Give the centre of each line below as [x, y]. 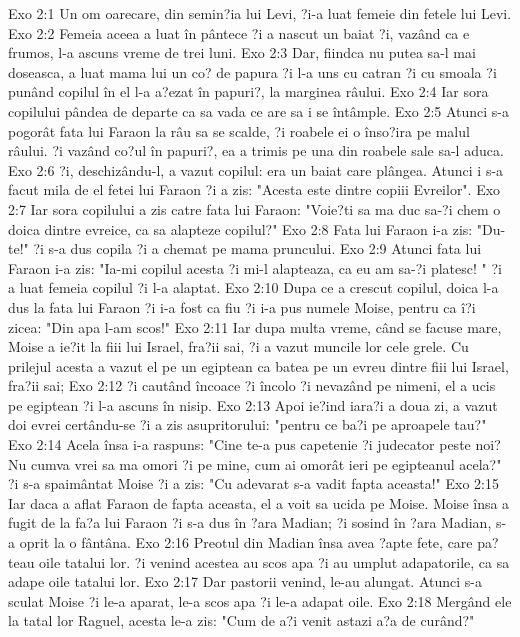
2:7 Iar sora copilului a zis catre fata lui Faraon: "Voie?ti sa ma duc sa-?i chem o [254, 208]
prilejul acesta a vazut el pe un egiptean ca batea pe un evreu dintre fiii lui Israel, [258, 365]
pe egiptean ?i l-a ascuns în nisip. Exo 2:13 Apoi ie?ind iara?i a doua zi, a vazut [253, 404]
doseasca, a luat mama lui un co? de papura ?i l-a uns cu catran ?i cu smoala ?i [252, 71]
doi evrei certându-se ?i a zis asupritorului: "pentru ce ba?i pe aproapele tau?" [247, 424]
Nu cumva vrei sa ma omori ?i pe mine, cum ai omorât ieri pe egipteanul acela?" [255, 463]
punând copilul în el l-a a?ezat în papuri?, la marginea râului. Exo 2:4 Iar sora [248, 91]
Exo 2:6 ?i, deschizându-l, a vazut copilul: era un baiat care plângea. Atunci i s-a [256, 169]
